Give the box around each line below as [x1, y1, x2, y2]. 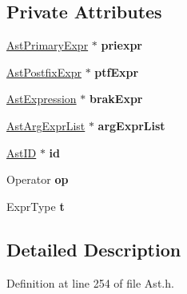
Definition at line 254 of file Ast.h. [6, 274, 174, 291]
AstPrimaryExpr [6, 37, 89, 54]
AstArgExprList [6, 117, 86, 133]
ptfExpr [94, 63, 139, 80]
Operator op [6, 171, 69, 188]
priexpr [101, 37, 142, 54]
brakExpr [89, 90, 143, 107]
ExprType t [6, 197, 65, 214]
